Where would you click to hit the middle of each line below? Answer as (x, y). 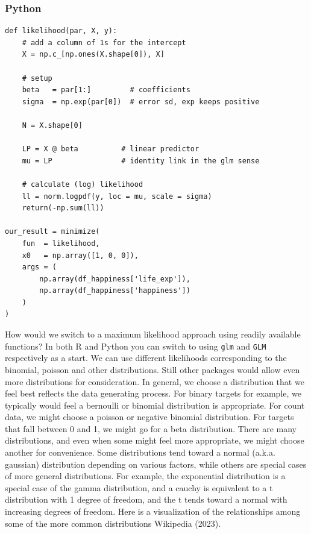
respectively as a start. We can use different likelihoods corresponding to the (146, 358)
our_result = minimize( (52, 232)
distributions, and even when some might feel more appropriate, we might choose (155, 440)
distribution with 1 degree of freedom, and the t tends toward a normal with (146, 499)
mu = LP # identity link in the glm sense (141, 161)
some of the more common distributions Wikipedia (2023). (113, 523)
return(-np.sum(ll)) (63, 208)
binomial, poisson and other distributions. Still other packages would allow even (152, 369)
